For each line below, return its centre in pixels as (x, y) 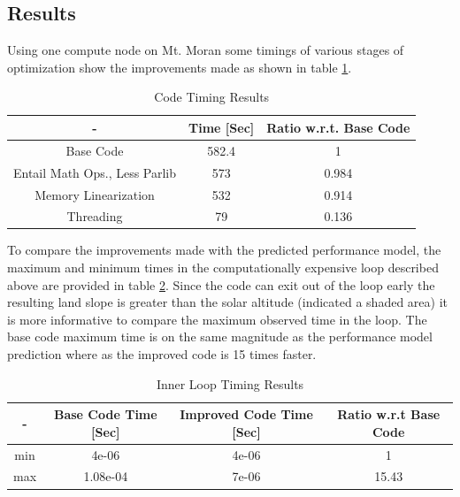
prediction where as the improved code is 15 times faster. (162, 354)
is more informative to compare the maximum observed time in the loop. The (217, 319)
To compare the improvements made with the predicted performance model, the (224, 250)
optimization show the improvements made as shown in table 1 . (180, 67)
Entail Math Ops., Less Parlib (95, 172)
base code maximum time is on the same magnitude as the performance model (220, 336)
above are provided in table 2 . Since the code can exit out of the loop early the (221, 284)
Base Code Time (105, 414)
